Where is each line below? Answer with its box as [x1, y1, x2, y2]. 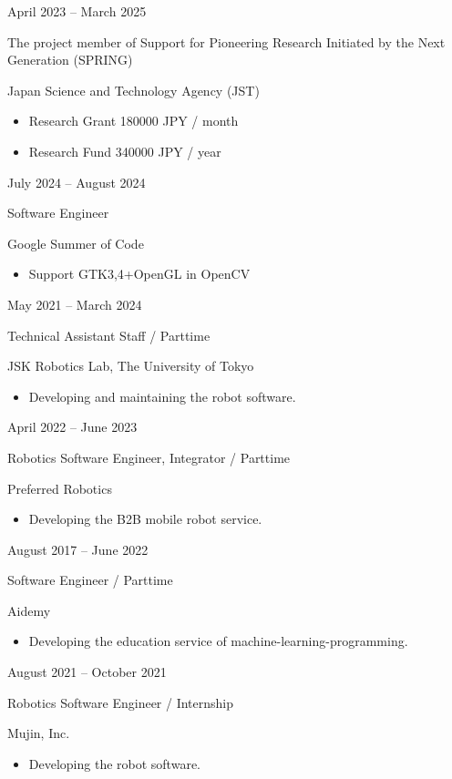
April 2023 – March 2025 [7, 2, 147, 20]
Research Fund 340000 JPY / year [28, 141, 221, 160]
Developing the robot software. [28, 753, 200, 773]
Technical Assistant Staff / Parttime [7, 325, 211, 344]
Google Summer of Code [7, 233, 144, 252]
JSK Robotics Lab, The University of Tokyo [7, 356, 254, 375]
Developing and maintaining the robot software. [28, 386, 296, 405]
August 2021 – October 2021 [7, 662, 167, 682]
